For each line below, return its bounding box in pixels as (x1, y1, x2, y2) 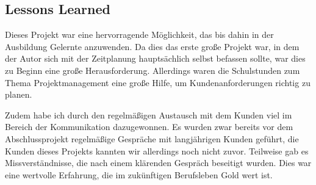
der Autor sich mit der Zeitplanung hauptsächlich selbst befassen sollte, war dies (5, 52, 306, 65)
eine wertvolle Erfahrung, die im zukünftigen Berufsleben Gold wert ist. (5, 168, 273, 181)
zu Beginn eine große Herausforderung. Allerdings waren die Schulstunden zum (5, 63, 300, 76)
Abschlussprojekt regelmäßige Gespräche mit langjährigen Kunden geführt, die (5, 132, 299, 145)
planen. (5, 88, 32, 101)
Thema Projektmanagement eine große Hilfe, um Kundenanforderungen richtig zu (5, 76, 311, 89)
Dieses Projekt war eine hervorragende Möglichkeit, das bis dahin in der (5, 28, 274, 41)
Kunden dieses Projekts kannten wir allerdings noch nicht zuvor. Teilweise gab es (5, 144, 309, 157)
